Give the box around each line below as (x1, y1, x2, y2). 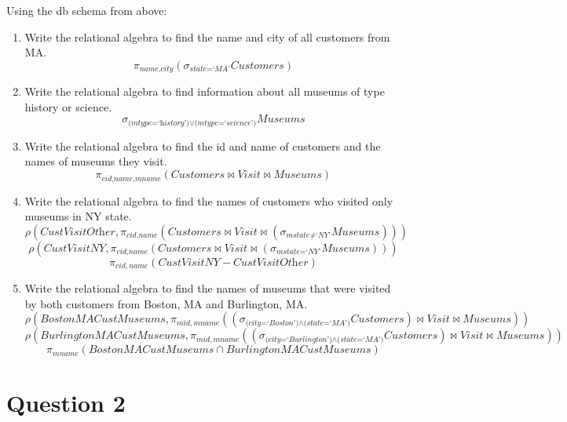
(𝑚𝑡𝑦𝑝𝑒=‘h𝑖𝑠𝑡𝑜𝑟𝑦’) (128, 118, 190, 127)
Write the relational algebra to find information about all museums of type (24, 83, 385, 100)
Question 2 (6, 386, 126, 418)
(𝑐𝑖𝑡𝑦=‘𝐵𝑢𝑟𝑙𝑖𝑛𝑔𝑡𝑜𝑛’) (265, 335, 332, 344)
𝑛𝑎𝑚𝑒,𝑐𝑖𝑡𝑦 (139, 65, 174, 74)
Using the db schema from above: (6, 2, 167, 18)
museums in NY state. (24, 208, 132, 224)
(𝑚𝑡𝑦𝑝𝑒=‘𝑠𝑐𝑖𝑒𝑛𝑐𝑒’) (194, 118, 257, 127)
